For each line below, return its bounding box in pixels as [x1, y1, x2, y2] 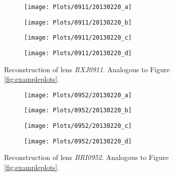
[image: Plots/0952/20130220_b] [24, 107, 132, 114]
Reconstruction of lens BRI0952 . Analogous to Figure [4, 152, 169, 162]
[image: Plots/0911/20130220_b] [24, 19, 132, 26]
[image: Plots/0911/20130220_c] [24, 34, 132, 42]
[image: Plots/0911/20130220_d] [24, 49, 132, 57]
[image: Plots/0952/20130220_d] [24, 137, 132, 145]
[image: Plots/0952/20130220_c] [24, 122, 132, 130]
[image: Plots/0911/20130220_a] [24, 4, 132, 11]
